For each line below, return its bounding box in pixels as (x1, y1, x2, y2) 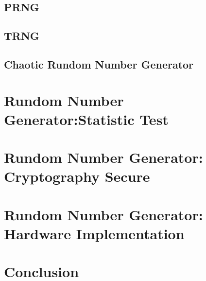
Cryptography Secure (4, 166, 150, 186)
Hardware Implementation (4, 223, 185, 243)
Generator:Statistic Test (4, 109, 169, 129)
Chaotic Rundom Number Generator (4, 56, 194, 71)
